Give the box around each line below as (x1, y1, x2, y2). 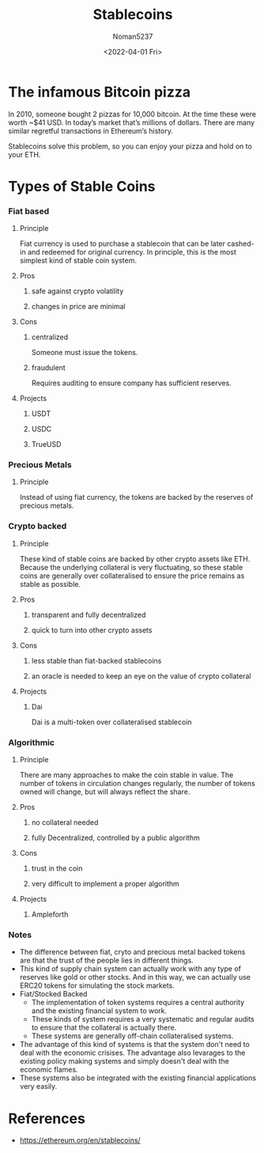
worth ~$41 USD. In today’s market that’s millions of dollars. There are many (8, 117, 255, 127)
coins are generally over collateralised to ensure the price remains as (19, 571, 245, 580)
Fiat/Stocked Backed (19, 989, 88, 999)
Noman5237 (112, 32, 153, 41)
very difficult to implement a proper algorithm (31, 879, 179, 889)
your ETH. (8, 149, 41, 159)
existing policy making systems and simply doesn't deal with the (19, 1057, 229, 1066)
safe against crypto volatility (31, 286, 124, 296)
